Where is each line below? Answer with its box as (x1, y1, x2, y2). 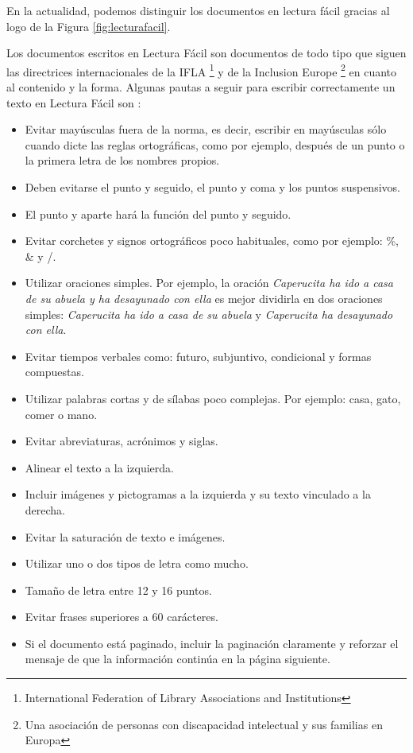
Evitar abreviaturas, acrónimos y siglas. (25, 433, 218, 449)
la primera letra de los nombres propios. (25, 152, 220, 169)
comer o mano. (25, 406, 98, 422)
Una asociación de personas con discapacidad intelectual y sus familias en (25, 716, 383, 732)
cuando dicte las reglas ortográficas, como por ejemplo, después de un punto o (25, 136, 405, 153)
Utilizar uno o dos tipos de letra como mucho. (25, 555, 249, 572)
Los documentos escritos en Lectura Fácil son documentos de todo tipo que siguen (6, 45, 407, 61)
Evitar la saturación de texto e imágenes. (25, 528, 226, 545)
